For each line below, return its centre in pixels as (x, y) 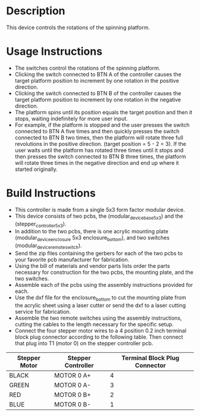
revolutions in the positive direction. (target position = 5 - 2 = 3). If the (100, 143)
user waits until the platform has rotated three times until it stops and (99, 150)
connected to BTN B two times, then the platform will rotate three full (99, 137)
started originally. (36, 169)
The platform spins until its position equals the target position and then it (103, 112)
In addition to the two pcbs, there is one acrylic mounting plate (91, 232)
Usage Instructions (54, 51)
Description (36, 11)
